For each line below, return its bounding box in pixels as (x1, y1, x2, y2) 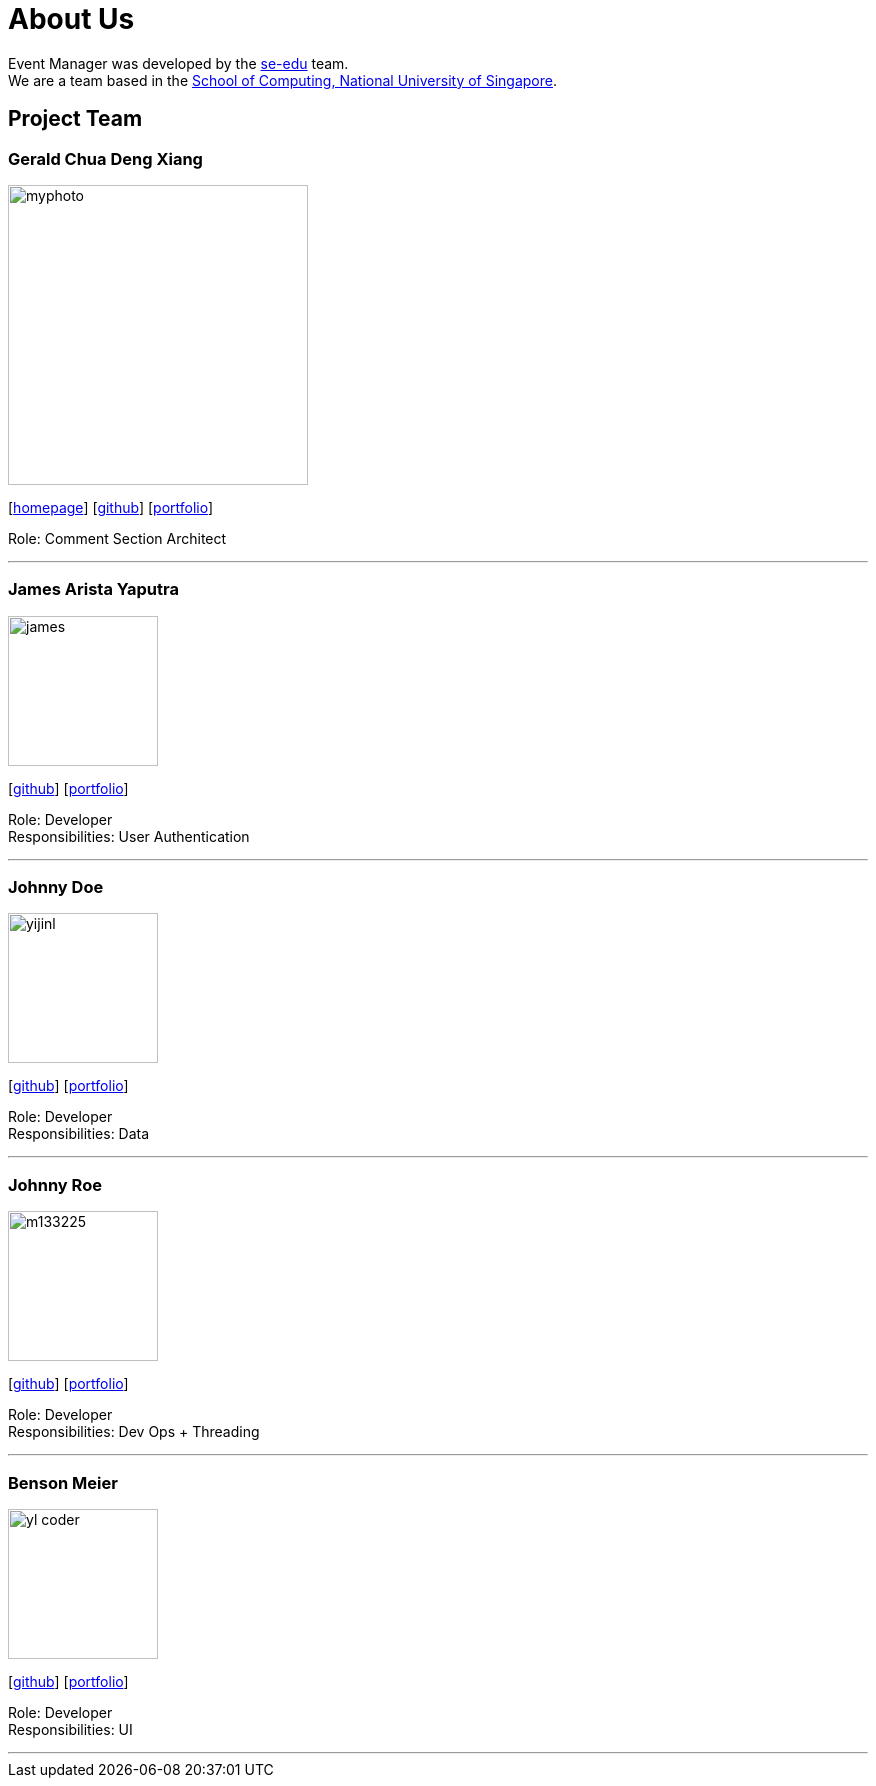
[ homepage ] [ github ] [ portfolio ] (8, 498, 214, 516)
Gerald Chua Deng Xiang (8, 148, 203, 169)
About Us (8, 2, 135, 36)
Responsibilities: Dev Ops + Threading (8, 1423, 260, 1441)
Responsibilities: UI (8, 1720, 133, 1738)
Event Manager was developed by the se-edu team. (8, 54, 349, 72)
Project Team (8, 106, 143, 132)
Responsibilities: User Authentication (8, 827, 250, 845)
